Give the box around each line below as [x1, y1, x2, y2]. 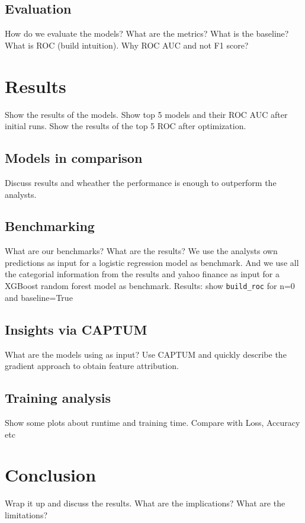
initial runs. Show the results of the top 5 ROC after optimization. [5, 120, 246, 132]
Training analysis [5, 389, 111, 407]
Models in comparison [5, 149, 143, 167]
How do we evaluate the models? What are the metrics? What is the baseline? [5, 27, 289, 40]
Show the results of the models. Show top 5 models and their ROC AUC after [5, 108, 288, 120]
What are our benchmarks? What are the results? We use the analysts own [5, 245, 278, 257]
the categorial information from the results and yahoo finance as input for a [5, 268, 280, 280]
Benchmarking [5, 217, 95, 235]
